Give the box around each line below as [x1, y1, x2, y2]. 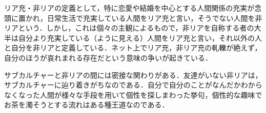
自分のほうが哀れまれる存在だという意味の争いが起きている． [4, 52, 212, 63]
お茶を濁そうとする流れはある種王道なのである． [4, 99, 169, 110]
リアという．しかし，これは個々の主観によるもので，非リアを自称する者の [4, 22, 254, 33]
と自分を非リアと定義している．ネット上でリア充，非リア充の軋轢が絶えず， [4, 42, 262, 53]
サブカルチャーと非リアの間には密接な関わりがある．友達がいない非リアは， [4, 69, 262, 80]
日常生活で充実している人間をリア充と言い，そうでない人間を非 [47, 12, 262, 23]
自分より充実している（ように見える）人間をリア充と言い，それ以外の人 [18, 32, 262, 43]
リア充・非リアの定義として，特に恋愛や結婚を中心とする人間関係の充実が [4, 3, 255, 13]
